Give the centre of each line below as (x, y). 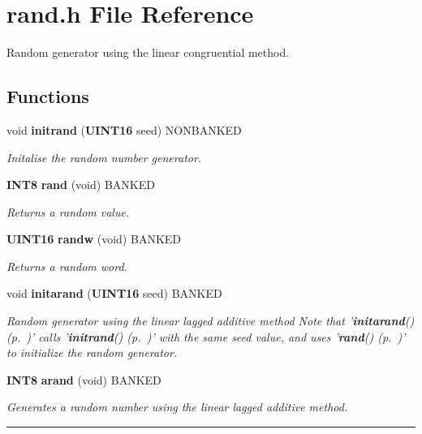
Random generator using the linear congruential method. (148, 52)
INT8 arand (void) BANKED (84, 379)
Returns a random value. (68, 211)
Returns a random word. (67, 266)
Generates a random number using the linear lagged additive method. (177, 407)
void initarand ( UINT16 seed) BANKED (114, 293)
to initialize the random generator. (92, 352)
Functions (48, 96)
